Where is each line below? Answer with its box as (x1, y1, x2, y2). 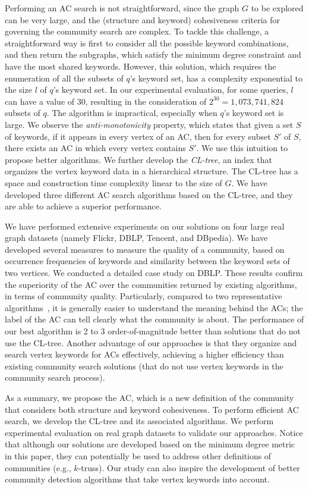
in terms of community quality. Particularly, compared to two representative (5, 290, 282, 302)
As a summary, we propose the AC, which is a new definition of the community (5, 391, 294, 403)
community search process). (5, 371, 105, 384)
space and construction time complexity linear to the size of (5, 176, 222, 189)
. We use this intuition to (196, 142, 288, 154)
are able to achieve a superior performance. (5, 200, 162, 212)
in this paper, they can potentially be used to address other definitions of (5, 449, 272, 462)
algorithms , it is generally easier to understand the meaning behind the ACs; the (5, 301, 303, 314)
